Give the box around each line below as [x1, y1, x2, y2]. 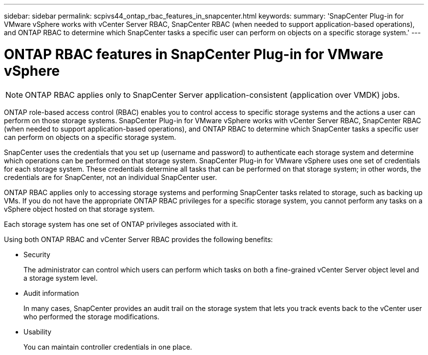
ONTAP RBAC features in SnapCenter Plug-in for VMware [4, 45, 384, 63]
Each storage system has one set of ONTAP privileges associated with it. [4, 220, 238, 228]
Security [23, 250, 50, 259]
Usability [23, 327, 52, 336]
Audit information [23, 288, 79, 297]
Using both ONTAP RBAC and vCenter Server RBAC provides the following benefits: [4, 235, 273, 244]
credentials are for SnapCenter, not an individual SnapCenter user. [4, 173, 217, 181]
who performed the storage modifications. [23, 312, 160, 321]
